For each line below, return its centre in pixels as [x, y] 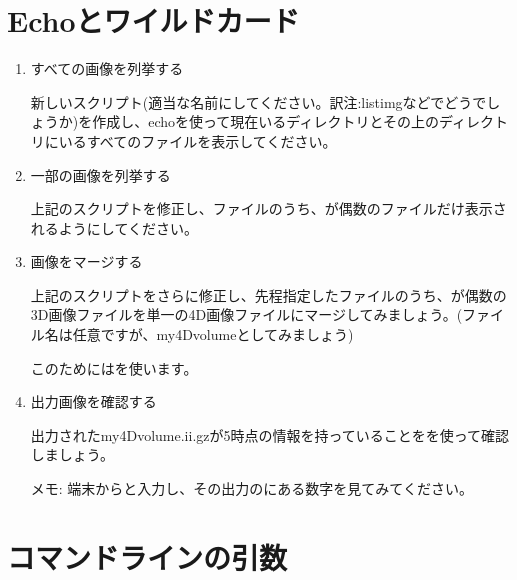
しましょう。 [72, 454]
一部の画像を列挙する [100, 174]
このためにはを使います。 [114, 367]
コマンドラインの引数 [147, 556]
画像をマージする [86, 261]
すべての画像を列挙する [107, 68]
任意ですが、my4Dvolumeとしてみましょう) [213, 334]
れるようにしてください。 [114, 227]
